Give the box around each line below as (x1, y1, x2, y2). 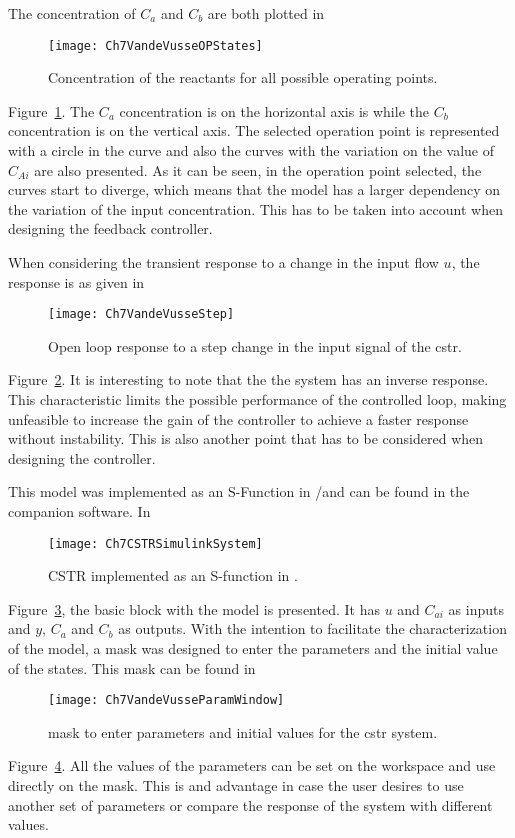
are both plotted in (207, 3, 325, 23)
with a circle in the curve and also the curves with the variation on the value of (8, 140, 495, 161)
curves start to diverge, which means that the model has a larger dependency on (8, 179, 501, 200)
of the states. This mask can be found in (8, 657, 256, 678)
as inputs (448, 598, 504, 619)
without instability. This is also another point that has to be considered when (8, 428, 484, 449)
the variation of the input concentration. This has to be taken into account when (8, 198, 503, 219)
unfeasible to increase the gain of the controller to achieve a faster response (8, 408, 469, 429)
